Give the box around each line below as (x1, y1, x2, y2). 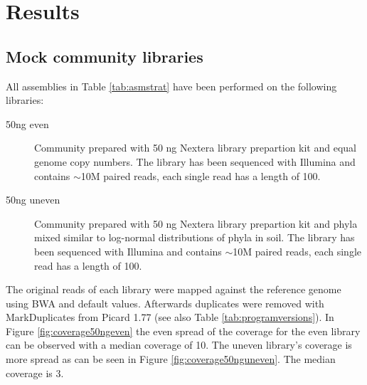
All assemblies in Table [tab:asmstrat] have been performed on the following (6, 78, 337, 93)
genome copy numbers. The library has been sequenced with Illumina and (34, 154, 356, 169)
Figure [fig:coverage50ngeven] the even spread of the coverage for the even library (6, 323, 361, 338)
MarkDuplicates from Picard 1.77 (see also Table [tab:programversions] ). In (6, 310, 334, 325)
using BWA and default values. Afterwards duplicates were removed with (6, 295, 324, 310)
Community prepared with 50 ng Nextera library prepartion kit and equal (34, 140, 356, 155)
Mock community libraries (6, 45, 203, 67)
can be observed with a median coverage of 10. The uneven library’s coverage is (6, 337, 352, 352)
